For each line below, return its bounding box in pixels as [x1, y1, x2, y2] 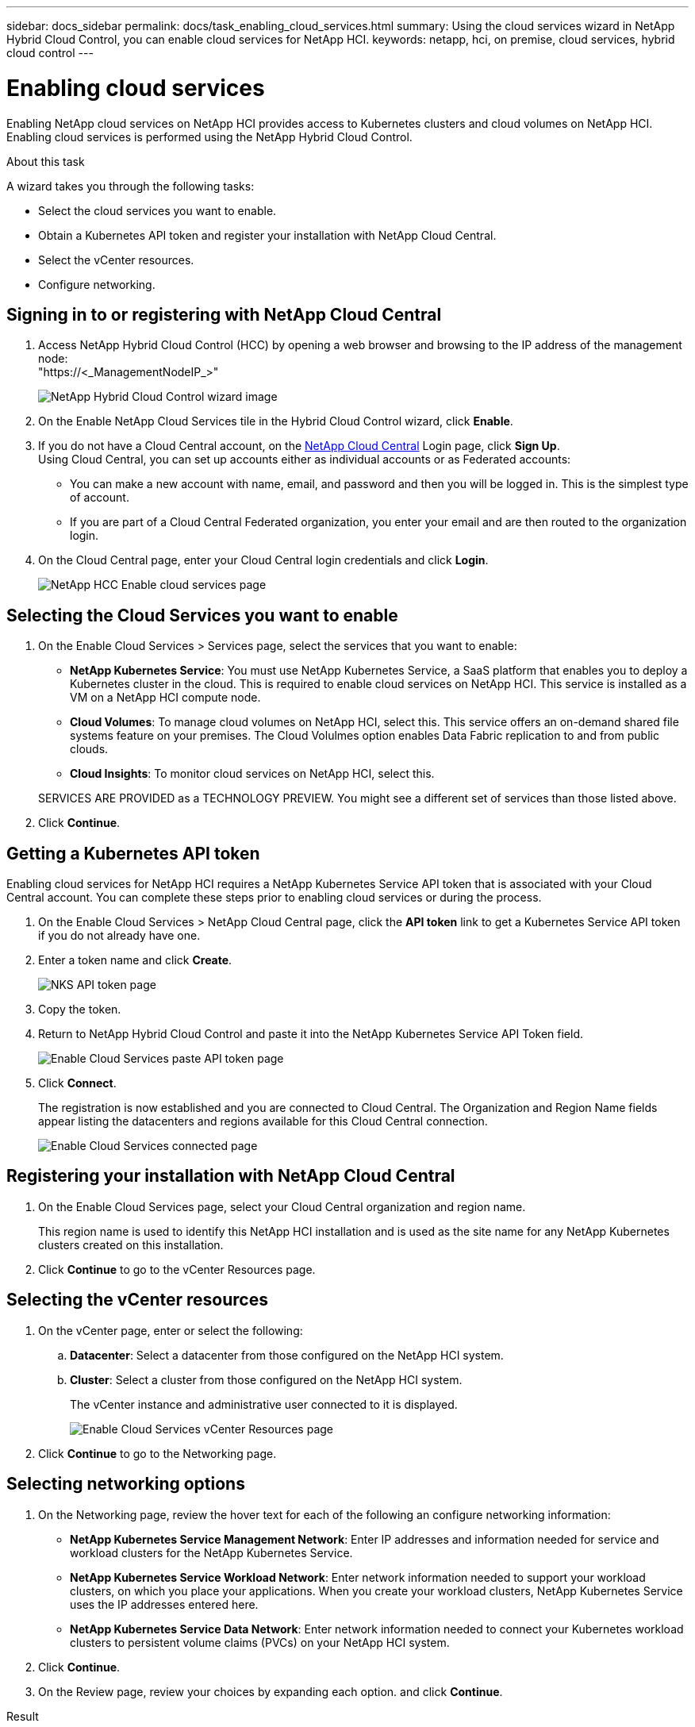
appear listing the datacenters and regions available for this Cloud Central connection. [38, 1114, 488, 1129]
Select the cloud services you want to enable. [38, 203, 277, 217]
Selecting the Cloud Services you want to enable [6, 605, 398, 625]
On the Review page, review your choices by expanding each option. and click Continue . [38, 1684, 503, 1698]
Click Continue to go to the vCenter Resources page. [38, 1262, 316, 1276]
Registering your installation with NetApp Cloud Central [6, 1166, 455, 1187]
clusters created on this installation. [38, 1237, 224, 1252]
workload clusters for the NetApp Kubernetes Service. [70, 1545, 353, 1560]
